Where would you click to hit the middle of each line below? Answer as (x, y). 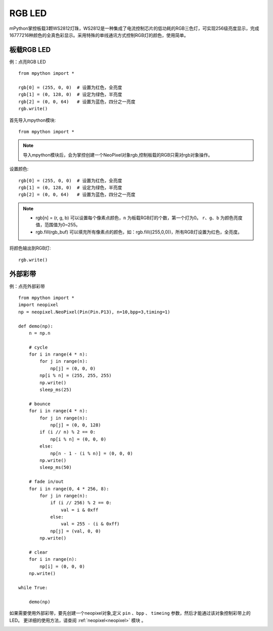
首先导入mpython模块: (33, 120)
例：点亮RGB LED (28, 62)
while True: (33, 588)
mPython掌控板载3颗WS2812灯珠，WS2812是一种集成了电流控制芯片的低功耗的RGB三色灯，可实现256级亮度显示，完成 (134, 28)
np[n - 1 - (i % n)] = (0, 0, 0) (92, 453)
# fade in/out (46, 482)
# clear (38, 552)
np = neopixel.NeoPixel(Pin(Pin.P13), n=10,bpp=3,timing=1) (94, 312)
